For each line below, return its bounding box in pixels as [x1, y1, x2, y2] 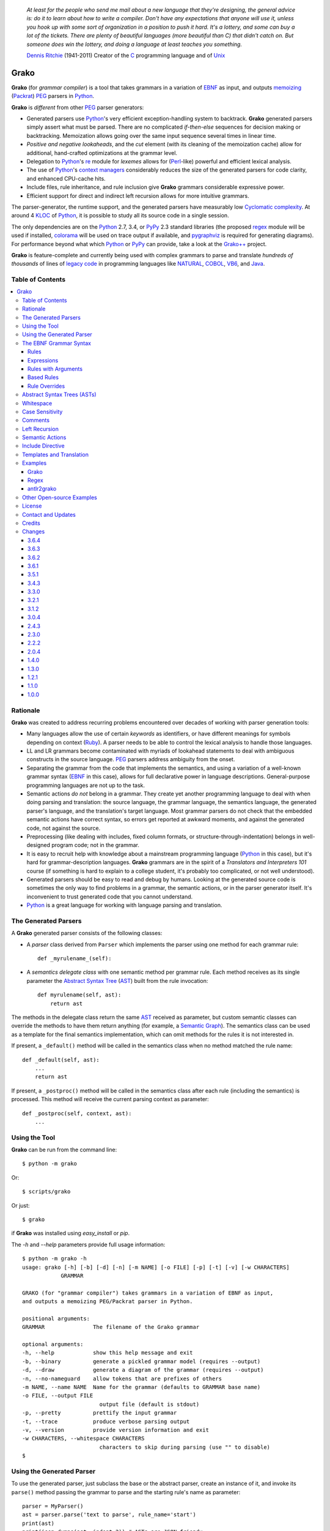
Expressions [28, 356, 59, 364]
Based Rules [28, 374, 59, 381]
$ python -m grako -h [22, 1255, 87, 1262]
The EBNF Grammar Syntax [22, 339, 92, 347]
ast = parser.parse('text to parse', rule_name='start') [22, 1511, 197, 1518]
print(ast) [22, 1519, 55, 1527]
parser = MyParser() [22, 1503, 84, 1510]
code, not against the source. [26, 824, 101, 832]
